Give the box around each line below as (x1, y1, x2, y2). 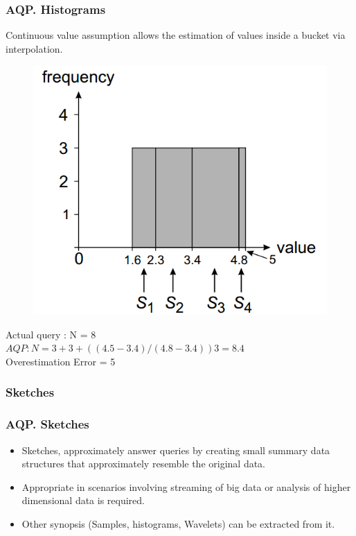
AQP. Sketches (6, 415, 89, 433)
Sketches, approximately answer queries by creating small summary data (21, 442, 330, 457)
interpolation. (6, 41, 63, 55)
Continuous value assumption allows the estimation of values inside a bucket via (6, 28, 346, 42)
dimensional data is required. (21, 493, 145, 508)
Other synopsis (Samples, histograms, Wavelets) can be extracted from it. (21, 516, 335, 530)
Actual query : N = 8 (6, 327, 96, 341)
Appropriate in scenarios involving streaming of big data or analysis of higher (21, 479, 351, 494)
